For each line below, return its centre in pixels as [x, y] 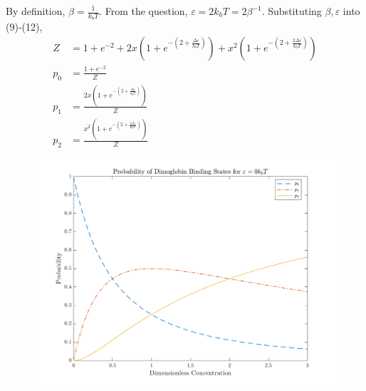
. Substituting [292, 11]
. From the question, [143, 11]
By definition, [36, 11]
